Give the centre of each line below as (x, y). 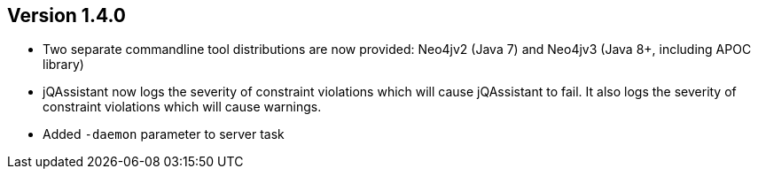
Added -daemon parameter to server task (164, 134)
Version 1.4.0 (66, 15)
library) (63, 65)
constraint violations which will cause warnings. (182, 107)
